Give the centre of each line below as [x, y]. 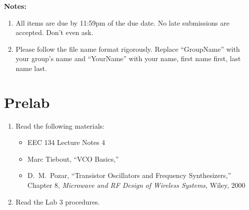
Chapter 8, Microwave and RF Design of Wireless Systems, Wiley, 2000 [136, 185]
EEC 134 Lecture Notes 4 [66, 142]
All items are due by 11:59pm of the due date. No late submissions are [123, 22]
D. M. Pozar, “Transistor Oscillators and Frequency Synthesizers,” [129, 175]
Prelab [27, 102]
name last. [31, 68]
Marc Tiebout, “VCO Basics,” [73, 158]
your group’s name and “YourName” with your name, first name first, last [128, 58]
